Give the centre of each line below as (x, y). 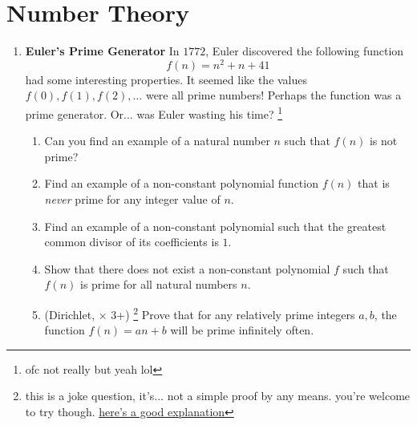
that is (374, 183)
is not (383, 141)
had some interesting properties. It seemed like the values (166, 79)
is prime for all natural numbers (159, 284)
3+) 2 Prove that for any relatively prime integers (233, 313)
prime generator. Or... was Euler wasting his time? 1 (154, 112)
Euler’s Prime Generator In (102, 51)
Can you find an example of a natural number (157, 141)
